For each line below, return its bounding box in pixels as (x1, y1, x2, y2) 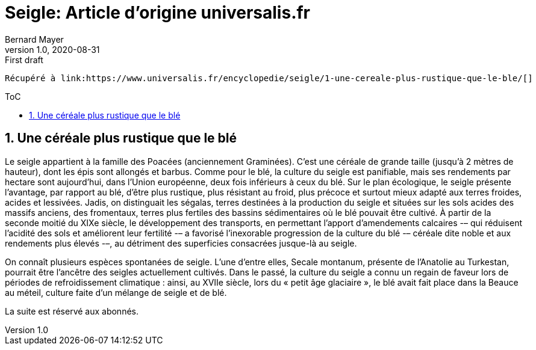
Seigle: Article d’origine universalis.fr (5, 2, 311, 23)
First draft (5, 54, 43, 65)
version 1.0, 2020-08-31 (5, 44, 100, 55)
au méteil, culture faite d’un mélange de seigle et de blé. (5, 287, 227, 298)
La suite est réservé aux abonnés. (5, 305, 139, 316)
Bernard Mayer (5, 34, 64, 45)
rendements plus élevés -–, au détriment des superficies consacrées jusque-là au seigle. (5, 238, 357, 248)
